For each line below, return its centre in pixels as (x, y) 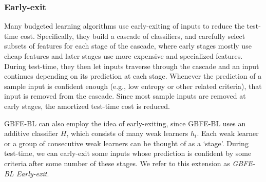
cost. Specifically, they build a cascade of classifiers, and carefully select (133, 36)
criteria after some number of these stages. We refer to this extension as (117, 163)
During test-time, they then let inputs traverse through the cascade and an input (132, 66)
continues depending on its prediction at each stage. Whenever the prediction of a (133, 76)
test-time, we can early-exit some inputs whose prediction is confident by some (128, 153)
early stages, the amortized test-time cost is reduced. (87, 106)
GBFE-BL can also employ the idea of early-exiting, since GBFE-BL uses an (125, 123)
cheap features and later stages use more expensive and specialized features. (123, 56)
